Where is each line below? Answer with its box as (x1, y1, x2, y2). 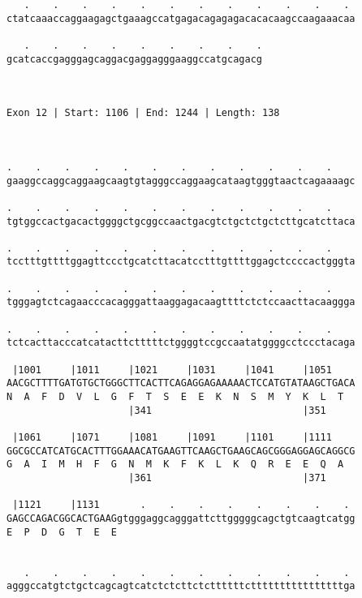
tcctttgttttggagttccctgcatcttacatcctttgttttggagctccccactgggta (6, 256, 356, 268)
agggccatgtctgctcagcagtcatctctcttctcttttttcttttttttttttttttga (6, 580, 356, 592)
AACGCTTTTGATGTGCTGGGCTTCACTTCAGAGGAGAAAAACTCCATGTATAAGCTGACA (6, 377, 356, 389)
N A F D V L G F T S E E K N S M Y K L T (6, 391, 344, 403)
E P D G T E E (6, 526, 118, 538)
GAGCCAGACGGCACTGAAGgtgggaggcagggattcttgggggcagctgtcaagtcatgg (6, 512, 356, 524)
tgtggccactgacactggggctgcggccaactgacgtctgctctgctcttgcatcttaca (6, 215, 356, 227)
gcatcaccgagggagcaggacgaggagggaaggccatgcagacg (6, 53, 262, 65)
